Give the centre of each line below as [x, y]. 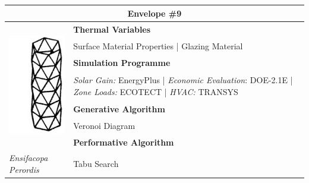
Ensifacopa [29, 158]
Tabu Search [96, 163]
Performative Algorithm [124, 142]
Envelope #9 [154, 13]
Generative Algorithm [119, 108]
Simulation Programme [122, 62]
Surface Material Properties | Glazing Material [158, 45]
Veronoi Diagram [104, 125]
